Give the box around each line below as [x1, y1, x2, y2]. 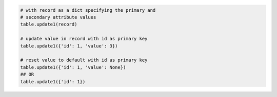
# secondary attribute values [20, 14, 96, 20]
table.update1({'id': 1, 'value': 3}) [20, 43, 118, 48]
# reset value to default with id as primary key [20, 57, 148, 63]
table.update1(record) [20, 21, 77, 28]
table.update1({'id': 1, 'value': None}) [20, 64, 126, 70]
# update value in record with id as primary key [20, 36, 148, 42]
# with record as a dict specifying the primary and [20, 7, 156, 13]
